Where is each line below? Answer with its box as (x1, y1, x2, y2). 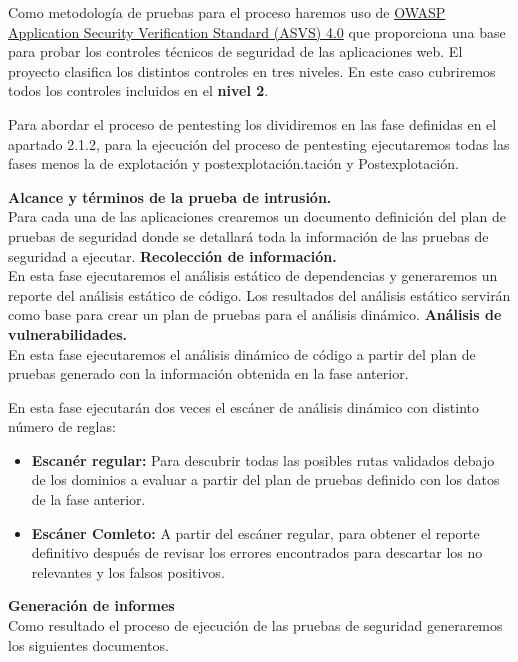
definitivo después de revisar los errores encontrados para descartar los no (31, 542, 483, 563)
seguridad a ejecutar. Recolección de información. (8, 245, 337, 266)
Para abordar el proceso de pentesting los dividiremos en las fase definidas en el (8, 113, 497, 134)
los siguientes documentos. (8, 634, 169, 655)
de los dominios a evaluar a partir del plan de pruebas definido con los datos (31, 469, 500, 490)
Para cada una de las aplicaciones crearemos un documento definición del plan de (8, 206, 506, 227)
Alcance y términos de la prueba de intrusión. (8, 186, 332, 207)
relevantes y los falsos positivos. (31, 561, 225, 582)
